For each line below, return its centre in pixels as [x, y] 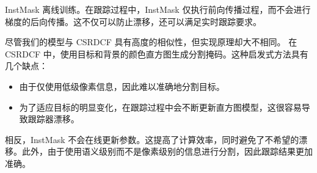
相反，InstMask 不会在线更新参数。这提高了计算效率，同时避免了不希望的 [152, 139]
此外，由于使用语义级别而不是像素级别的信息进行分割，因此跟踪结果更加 [167, 151]
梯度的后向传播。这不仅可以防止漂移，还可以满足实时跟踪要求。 [133, 21]
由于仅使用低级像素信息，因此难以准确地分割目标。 [122, 86]
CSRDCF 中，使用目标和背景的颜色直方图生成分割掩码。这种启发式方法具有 [157, 53]
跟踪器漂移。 [53, 119]
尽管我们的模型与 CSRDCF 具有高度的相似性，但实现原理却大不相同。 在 [151, 42]
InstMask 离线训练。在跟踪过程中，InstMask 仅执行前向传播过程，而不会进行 [158, 9]
